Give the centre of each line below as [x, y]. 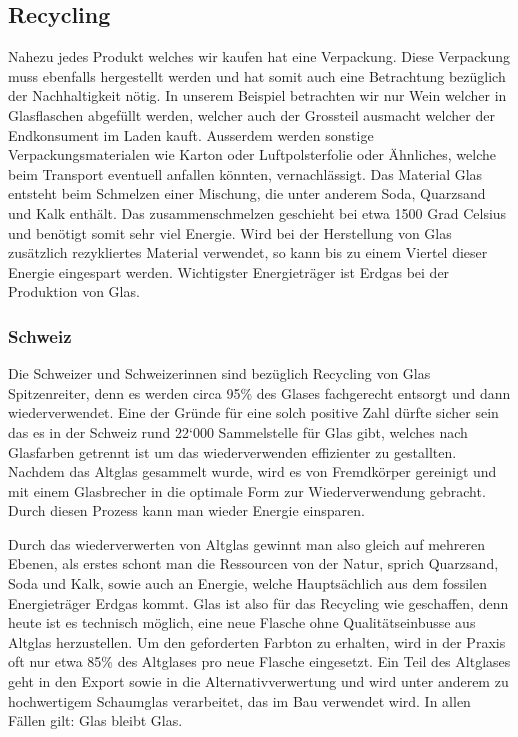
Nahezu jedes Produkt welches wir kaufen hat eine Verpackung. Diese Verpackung [259, 56]
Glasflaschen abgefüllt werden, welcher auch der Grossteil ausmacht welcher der [251, 114]
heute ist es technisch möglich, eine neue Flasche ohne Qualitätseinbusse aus [242, 622]
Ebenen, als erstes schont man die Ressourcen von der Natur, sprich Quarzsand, [253, 563]
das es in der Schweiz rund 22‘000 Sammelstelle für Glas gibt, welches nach [238, 431]
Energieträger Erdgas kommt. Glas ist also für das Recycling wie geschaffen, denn [258, 602]
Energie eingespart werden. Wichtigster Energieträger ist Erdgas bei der [229, 271]
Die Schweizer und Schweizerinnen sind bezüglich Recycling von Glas [219, 373]
